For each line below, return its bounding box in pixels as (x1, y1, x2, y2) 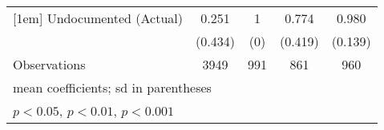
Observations (13, 55, 86, 73)
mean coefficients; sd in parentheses (13, 78, 212, 97)
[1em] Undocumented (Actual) (13, 9, 184, 27)
